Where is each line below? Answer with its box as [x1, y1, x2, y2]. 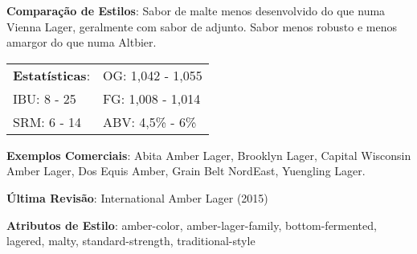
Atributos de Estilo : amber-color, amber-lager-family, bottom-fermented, [6, 216, 377, 233]
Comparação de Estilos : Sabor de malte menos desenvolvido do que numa [6, 2, 386, 18]
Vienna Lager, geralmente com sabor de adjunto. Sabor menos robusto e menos [6, 18, 398, 35]
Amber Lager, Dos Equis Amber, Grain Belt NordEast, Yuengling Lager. [6, 162, 366, 179]
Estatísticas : [13, 65, 91, 84]
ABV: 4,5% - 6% [103, 112, 197, 131]
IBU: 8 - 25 [13, 88, 76, 108]
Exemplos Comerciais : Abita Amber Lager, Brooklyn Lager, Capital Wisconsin [6, 146, 411, 163]
